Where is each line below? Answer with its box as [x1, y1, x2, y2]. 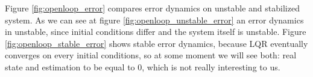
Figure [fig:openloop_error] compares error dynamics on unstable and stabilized [5, 2, 300, 14]
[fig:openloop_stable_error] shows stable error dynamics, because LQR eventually [5, 37, 308, 49]
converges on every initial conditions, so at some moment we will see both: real [5, 49, 297, 61]
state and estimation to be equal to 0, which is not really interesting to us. [5, 60, 280, 73]
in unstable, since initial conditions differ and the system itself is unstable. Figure [5, 25, 306, 38]
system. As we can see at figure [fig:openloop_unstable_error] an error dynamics [5, 13, 304, 26]
